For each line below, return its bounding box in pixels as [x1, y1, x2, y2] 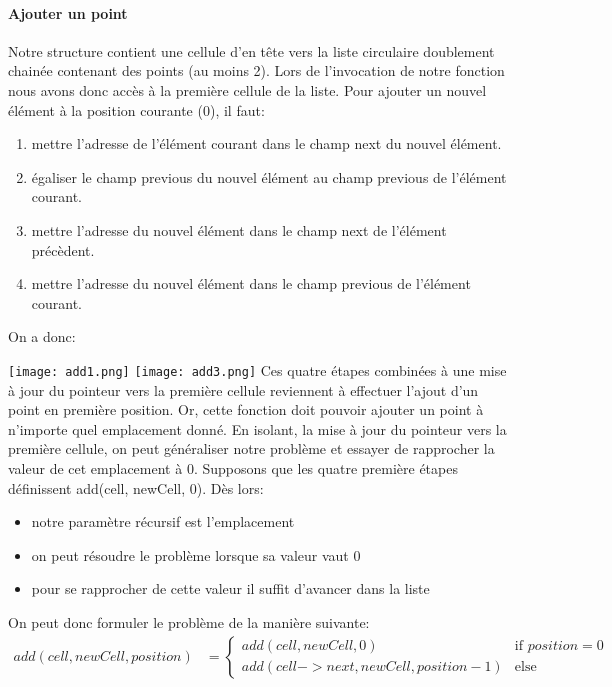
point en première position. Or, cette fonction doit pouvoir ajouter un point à [8, 399, 484, 420]
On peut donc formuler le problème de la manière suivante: [8, 611, 370, 632]
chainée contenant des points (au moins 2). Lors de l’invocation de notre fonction [8, 60, 505, 81]
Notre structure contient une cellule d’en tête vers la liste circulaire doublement [8, 40, 495, 61]
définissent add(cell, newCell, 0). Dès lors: [8, 477, 264, 498]
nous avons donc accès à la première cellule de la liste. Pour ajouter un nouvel [8, 79, 487, 100]
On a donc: [8, 326, 76, 347]
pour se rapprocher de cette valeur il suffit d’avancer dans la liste [31, 578, 430, 599]
